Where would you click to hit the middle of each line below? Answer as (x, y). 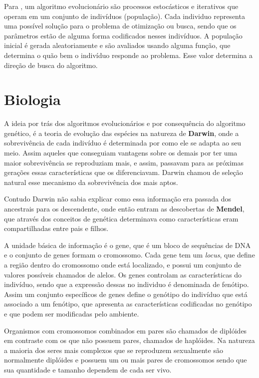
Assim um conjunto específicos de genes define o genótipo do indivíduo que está (126, 294)
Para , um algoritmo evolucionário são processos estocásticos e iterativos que (121, 6)
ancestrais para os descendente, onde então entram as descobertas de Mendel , (124, 209)
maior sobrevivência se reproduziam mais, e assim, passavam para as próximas (124, 162)
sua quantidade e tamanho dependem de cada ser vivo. (88, 369)
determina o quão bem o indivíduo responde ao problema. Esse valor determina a (129, 55)
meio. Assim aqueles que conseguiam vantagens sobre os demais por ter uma (121, 153)
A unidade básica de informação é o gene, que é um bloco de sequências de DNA (128, 245)
